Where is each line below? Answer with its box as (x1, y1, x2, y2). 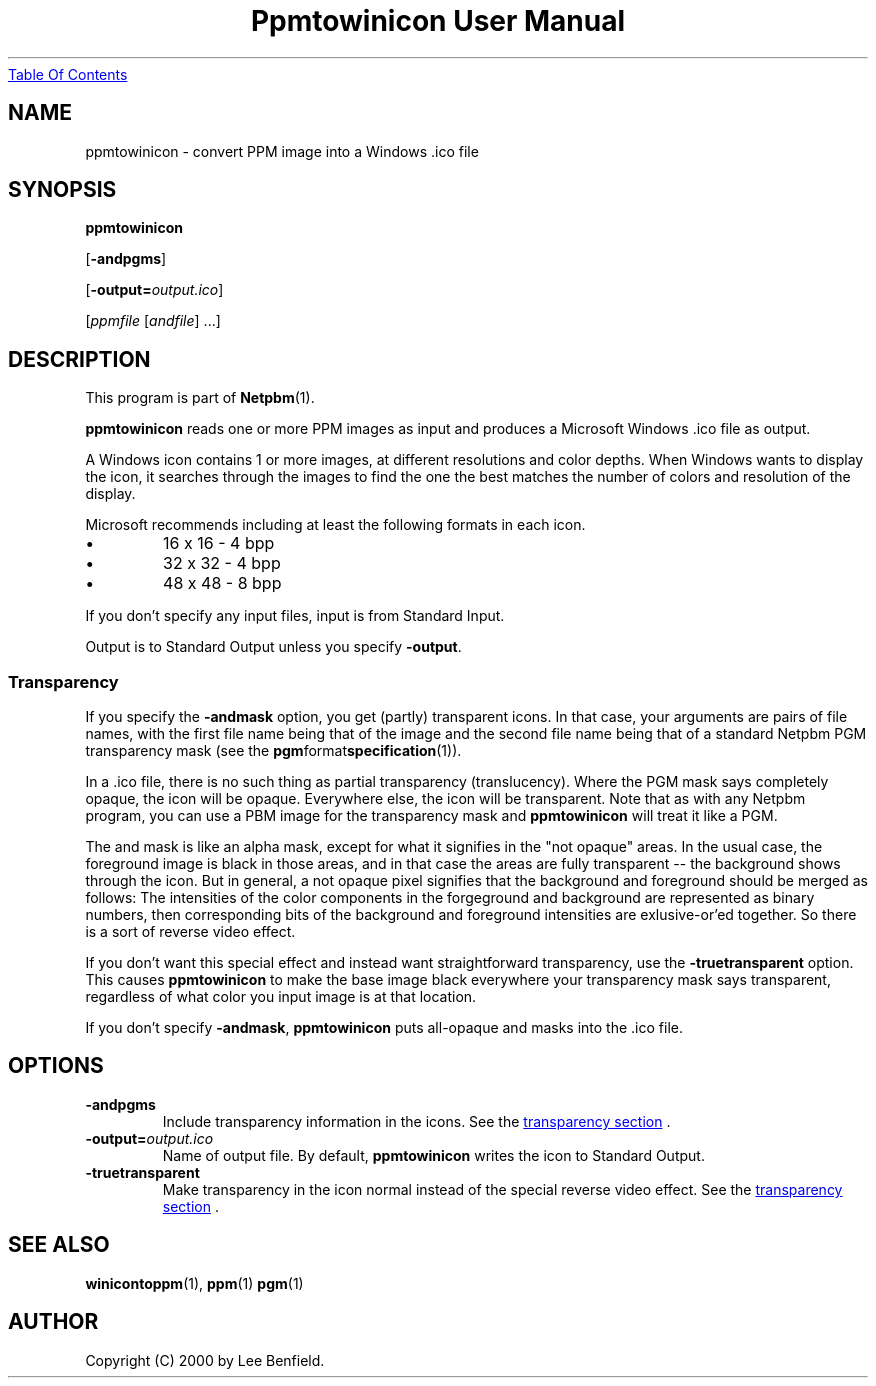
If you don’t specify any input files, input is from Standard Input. (85, 607, 505, 625)
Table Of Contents (8, 65, 128, 83)
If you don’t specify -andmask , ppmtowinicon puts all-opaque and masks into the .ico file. (85, 1019, 683, 1037)
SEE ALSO (8, 1232, 110, 1258)
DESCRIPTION (8, 346, 151, 372)
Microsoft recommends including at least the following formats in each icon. (85, 516, 586, 534)
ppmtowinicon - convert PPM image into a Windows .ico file (85, 142, 479, 160)
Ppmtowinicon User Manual (250, 4, 626, 38)
